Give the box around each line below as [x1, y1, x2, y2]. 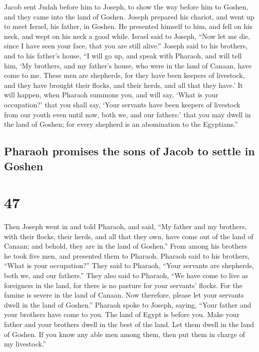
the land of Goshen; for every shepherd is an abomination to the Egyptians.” [4, 119, 238, 129]
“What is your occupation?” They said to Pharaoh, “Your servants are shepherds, [4, 260, 254, 271]
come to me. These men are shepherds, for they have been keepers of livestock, [4, 70, 245, 80]
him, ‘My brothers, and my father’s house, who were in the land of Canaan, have [4, 60, 252, 70]
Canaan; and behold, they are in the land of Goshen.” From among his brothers [4, 241, 248, 251]
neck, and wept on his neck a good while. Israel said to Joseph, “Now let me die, [4, 30, 251, 41]
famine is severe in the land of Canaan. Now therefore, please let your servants [4, 290, 244, 300]
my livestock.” [4, 339, 46, 349]
